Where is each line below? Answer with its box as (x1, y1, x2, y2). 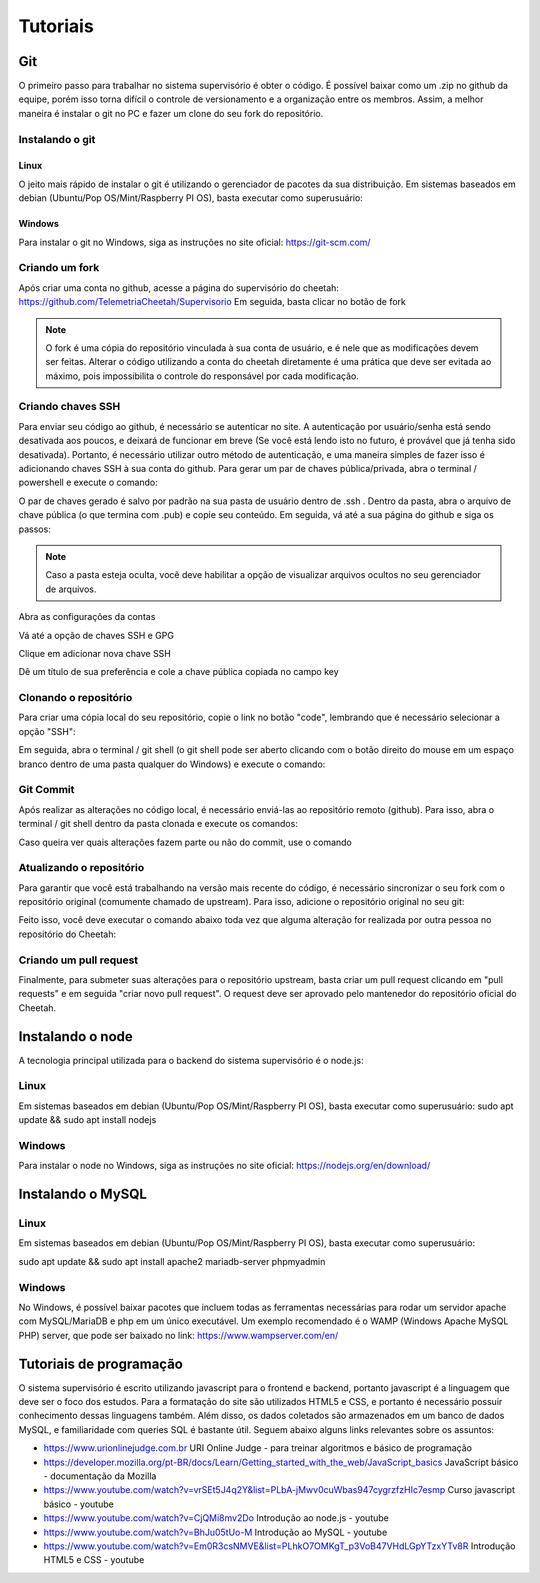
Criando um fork (18, 261, 100, 275)
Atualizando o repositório (18, 861, 145, 875)
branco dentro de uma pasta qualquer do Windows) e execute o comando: (18, 758, 326, 770)
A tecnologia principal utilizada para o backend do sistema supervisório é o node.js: (18, 1054, 364, 1066)
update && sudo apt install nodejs (18, 1114, 157, 1126)
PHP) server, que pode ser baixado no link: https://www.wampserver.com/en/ (18, 1329, 339, 1341)
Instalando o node (18, 1028, 134, 1045)
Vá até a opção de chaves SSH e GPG (18, 629, 175, 641)
